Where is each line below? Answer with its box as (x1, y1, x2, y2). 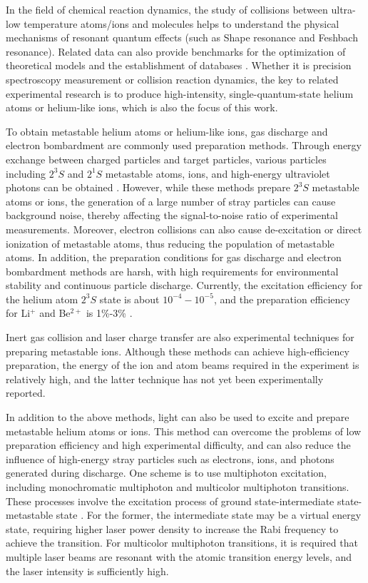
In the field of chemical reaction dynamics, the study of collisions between (6, 2, 328, 16)
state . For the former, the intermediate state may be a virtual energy (56, 507, 362, 522)
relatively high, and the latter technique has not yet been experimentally (6, 371, 324, 386)
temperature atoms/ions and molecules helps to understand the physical (24, 16, 339, 31)
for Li (6, 305, 31, 320)
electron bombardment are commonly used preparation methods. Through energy (6, 138, 362, 153)
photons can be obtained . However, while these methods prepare (6, 180, 290, 195)
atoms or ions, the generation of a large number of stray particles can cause (6, 193, 336, 208)
